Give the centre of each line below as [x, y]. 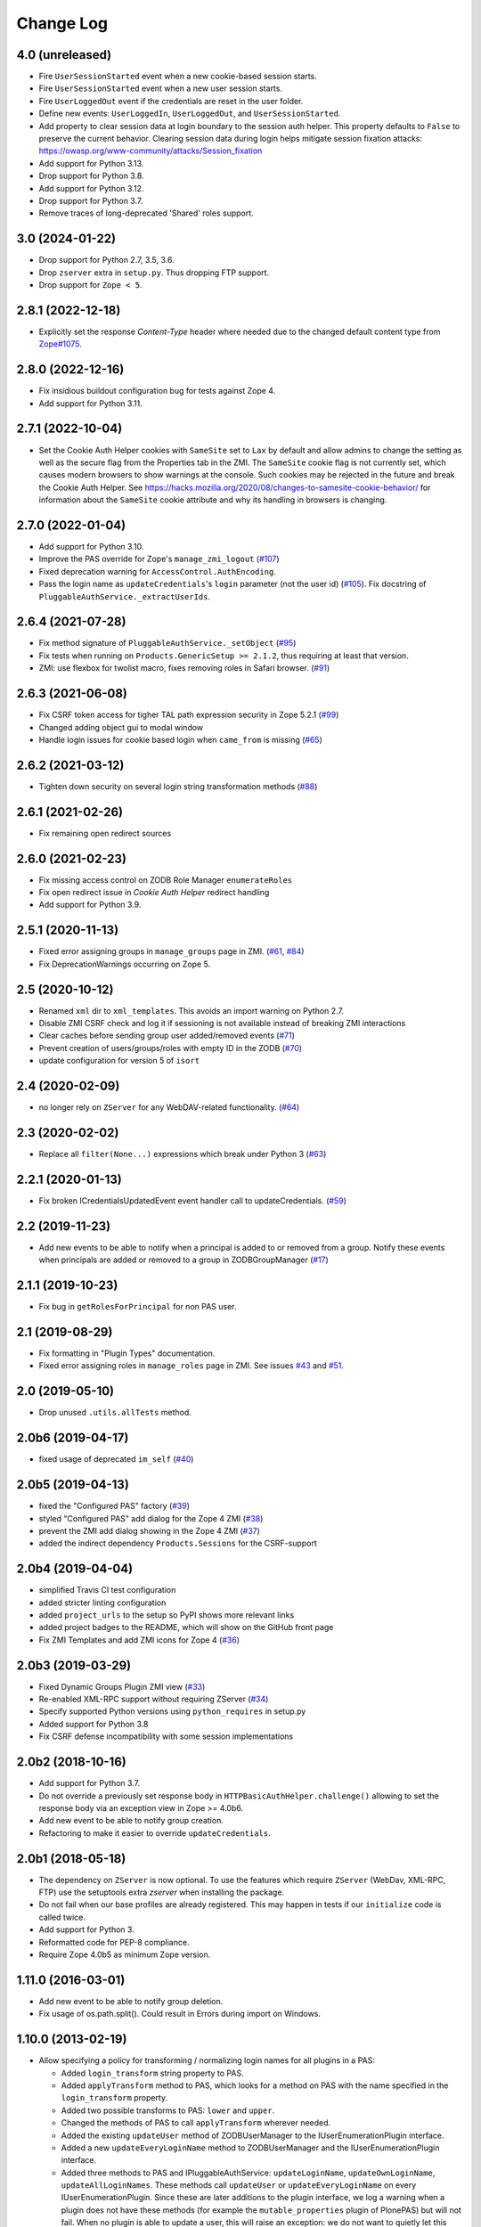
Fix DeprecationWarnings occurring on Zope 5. [125, 964]
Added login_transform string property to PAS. [152, 2073]
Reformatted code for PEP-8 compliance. [114, 1942]
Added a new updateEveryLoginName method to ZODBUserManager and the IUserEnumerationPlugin [250, 2148]
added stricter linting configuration [102, 1603]
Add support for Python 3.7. [90, 1783]
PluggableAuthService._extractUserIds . [125, 596]
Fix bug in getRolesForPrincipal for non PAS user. [138, 1307]
